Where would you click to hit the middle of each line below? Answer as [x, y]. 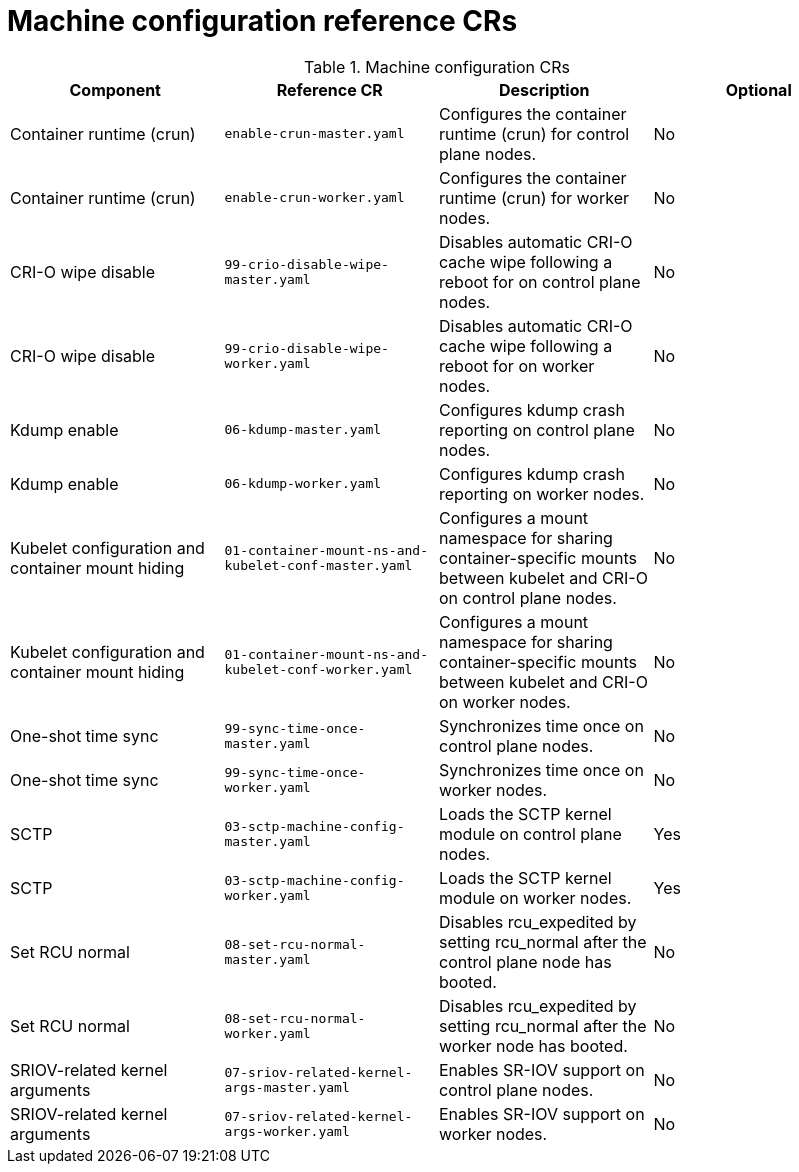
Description [544, 89]
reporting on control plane [537, 429]
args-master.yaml [287, 1087]
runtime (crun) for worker [534, 197]
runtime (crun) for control [534, 133]
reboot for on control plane [540, 281]
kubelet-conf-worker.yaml [318, 669]
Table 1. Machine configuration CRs [437, 66]
